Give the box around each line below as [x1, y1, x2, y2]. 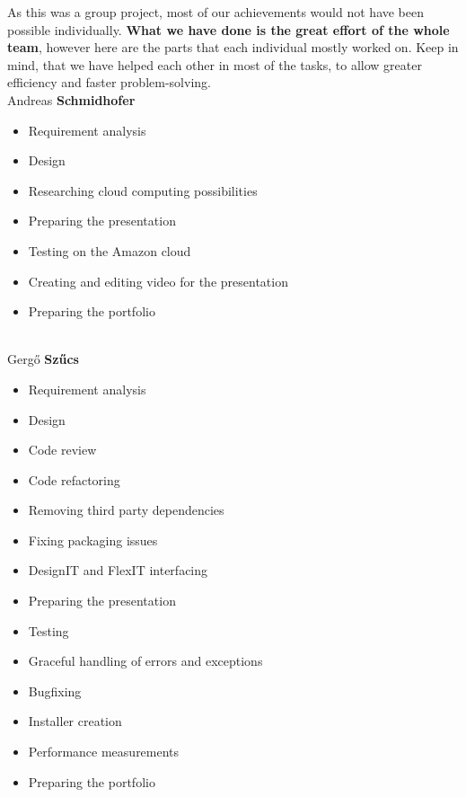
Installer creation [28, 712, 122, 731]
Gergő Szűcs [7, 350, 79, 368]
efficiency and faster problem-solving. [7, 73, 211, 92]
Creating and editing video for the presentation [28, 271, 288, 290]
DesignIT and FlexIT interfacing [28, 561, 208, 580]
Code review [28, 440, 97, 459]
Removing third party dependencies [28, 500, 224, 519]
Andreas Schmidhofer [7, 90, 136, 109]
